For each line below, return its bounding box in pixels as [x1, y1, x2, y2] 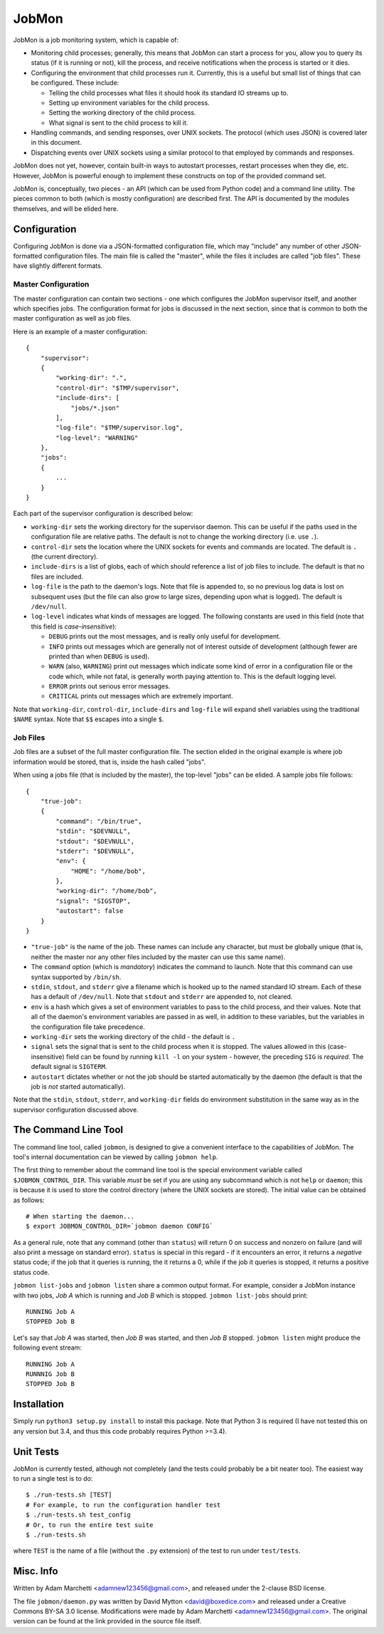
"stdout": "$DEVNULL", [55, 837, 135, 845]
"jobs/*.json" [70, 403, 120, 412]
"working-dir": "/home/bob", [55, 887, 158, 895]
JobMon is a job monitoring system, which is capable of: [13, 36, 179, 44]
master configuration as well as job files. [13, 314, 132, 323]
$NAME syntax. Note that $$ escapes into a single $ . [13, 715, 164, 723]
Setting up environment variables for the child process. [48, 98, 210, 107]
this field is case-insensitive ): [31, 622, 117, 631]
